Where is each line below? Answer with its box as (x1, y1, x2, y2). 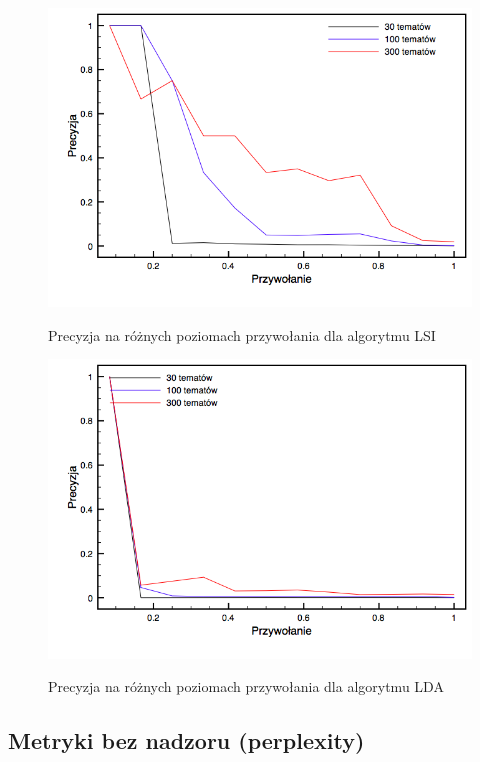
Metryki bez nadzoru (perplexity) (8, 725, 365, 756)
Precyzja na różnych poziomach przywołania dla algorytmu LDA (48, 676, 444, 697)
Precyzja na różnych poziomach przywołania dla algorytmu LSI (48, 324, 436, 345)
